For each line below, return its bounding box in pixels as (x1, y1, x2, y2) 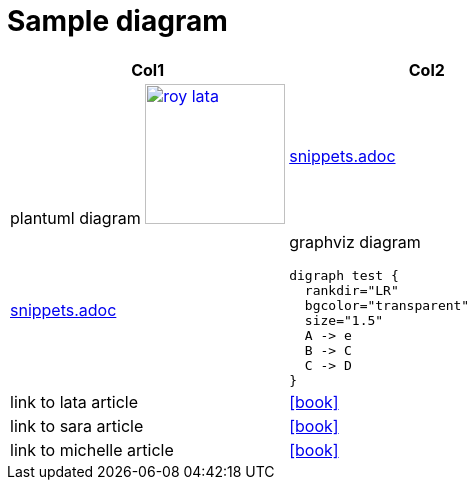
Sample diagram (7, 4, 228, 38)
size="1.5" (304, 312, 384, 328)
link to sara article (10, 415, 144, 436)
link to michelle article (10, 439, 174, 460)
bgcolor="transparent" (304, 297, 470, 313)
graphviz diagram (289, 231, 421, 252)
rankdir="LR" (304, 282, 399, 298)
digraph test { (289, 267, 399, 283)
